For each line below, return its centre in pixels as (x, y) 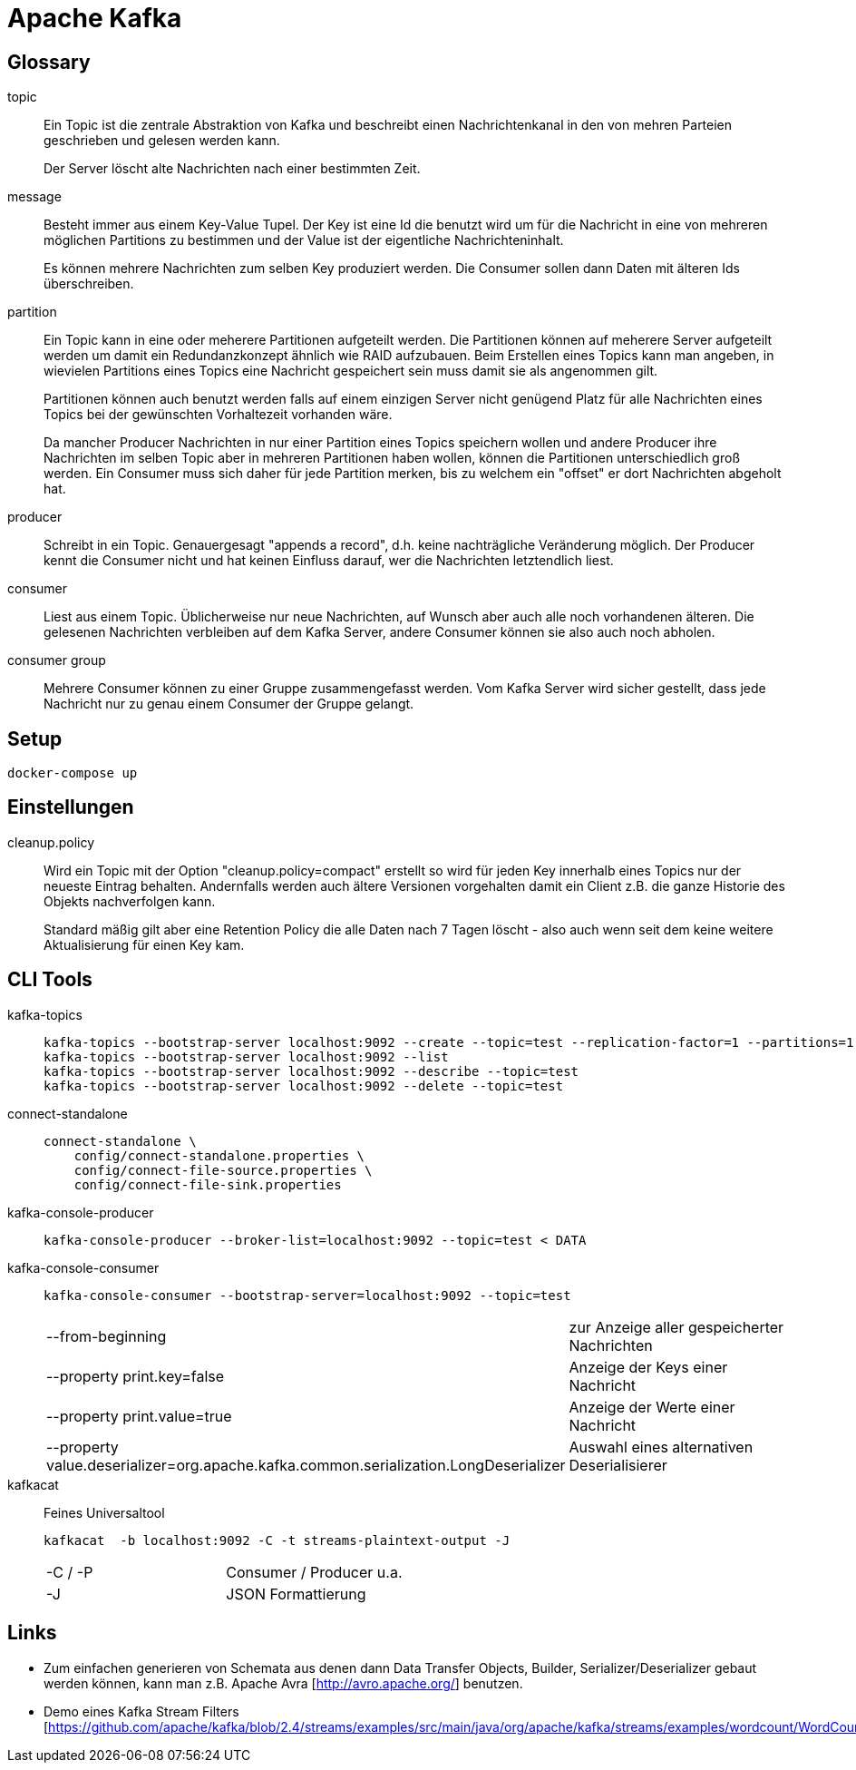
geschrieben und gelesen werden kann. (162, 141)
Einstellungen (71, 807)
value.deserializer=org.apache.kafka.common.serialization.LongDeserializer (306, 1465)
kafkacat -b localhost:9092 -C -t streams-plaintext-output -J (277, 1540)
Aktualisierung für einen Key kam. (144, 944)
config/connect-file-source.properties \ (223, 1170)
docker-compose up (73, 773)
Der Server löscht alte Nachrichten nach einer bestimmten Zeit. (232, 169)
